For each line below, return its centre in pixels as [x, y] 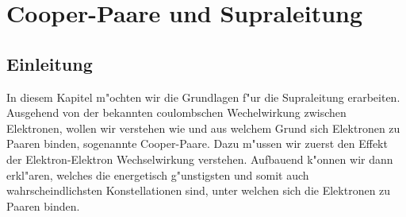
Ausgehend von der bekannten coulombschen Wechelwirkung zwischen [176, 112]
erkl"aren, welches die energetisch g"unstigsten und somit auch [158, 174]
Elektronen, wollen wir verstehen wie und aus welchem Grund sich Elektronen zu [203, 128]
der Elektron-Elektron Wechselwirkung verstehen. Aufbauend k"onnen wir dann [200, 159]
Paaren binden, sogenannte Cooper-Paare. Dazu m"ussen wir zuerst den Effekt [197, 143]
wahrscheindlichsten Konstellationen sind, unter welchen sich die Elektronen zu [199, 190]
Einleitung [50, 63]
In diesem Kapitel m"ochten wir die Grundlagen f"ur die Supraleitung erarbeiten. [203, 97]
